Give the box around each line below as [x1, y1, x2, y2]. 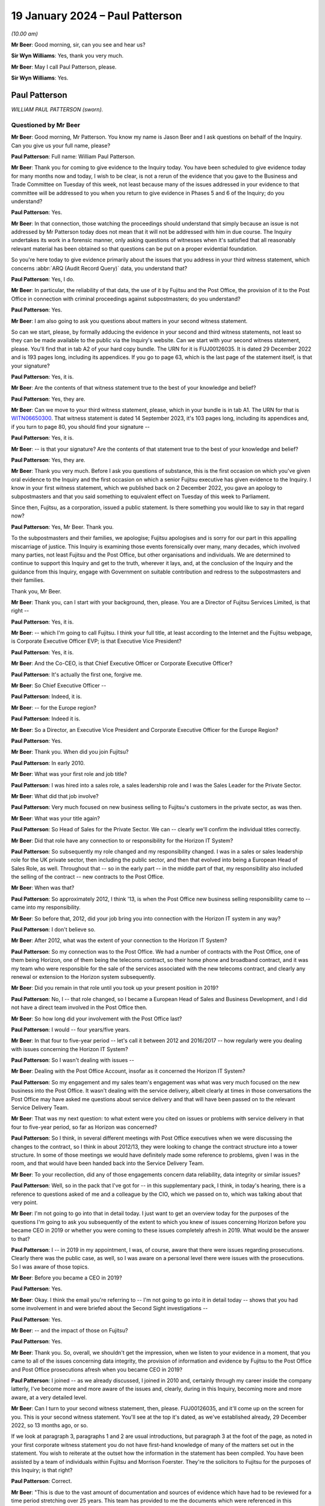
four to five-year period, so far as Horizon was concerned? [11, 1123, 158, 1131]
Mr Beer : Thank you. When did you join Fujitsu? [11, 748, 129, 755]
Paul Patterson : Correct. [11, 1478, 72, 1485]
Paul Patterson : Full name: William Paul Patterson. [11, 152, 135, 160]
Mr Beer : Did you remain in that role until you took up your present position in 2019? [11, 984, 219, 992]
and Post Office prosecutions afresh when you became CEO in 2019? [11, 1366, 183, 1373]
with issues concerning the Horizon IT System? [11, 1045, 129, 1052]
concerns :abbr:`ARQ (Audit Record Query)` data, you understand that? [11, 264, 188, 272]
